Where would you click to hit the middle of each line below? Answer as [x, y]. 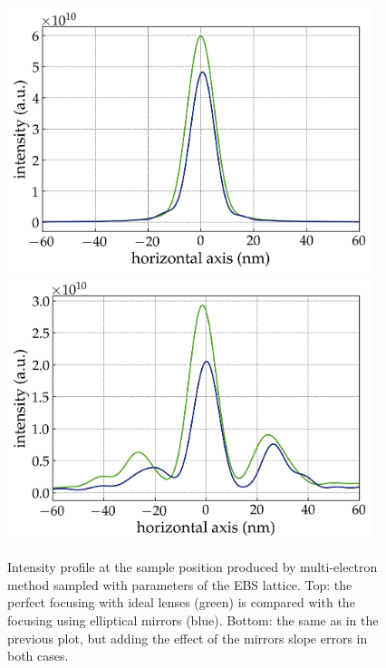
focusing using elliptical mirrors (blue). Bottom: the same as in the [193, 620]
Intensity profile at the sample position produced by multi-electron [193, 567]
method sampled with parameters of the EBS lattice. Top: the [180, 584]
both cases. [38, 656]
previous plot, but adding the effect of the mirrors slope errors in [188, 638]
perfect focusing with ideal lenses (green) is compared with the [181, 602]
